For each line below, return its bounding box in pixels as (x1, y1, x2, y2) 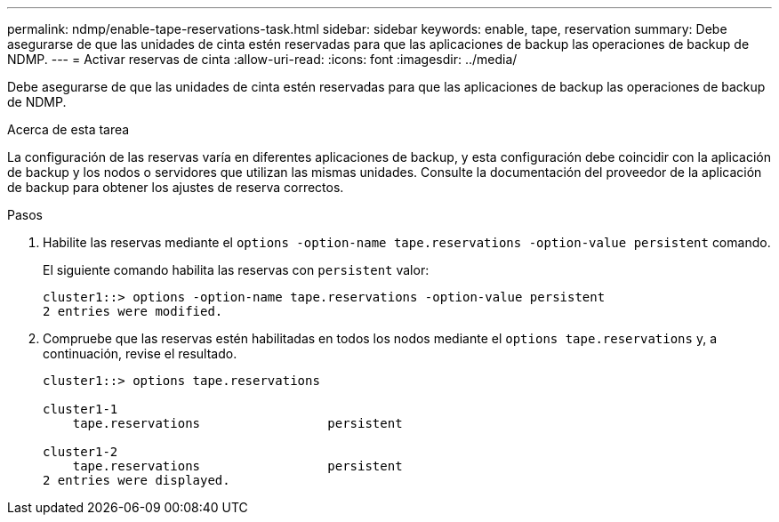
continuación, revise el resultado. (43, 346, 237, 361)
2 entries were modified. (43, 304, 223, 318)
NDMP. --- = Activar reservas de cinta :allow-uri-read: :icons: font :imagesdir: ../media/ (7, 52, 518, 67)
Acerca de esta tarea (7, 122, 130, 137)
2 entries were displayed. (43, 473, 230, 487)
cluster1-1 (43, 402, 118, 416)
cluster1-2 (43, 445, 118, 459)
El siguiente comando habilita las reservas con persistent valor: (43, 262, 430, 277)
